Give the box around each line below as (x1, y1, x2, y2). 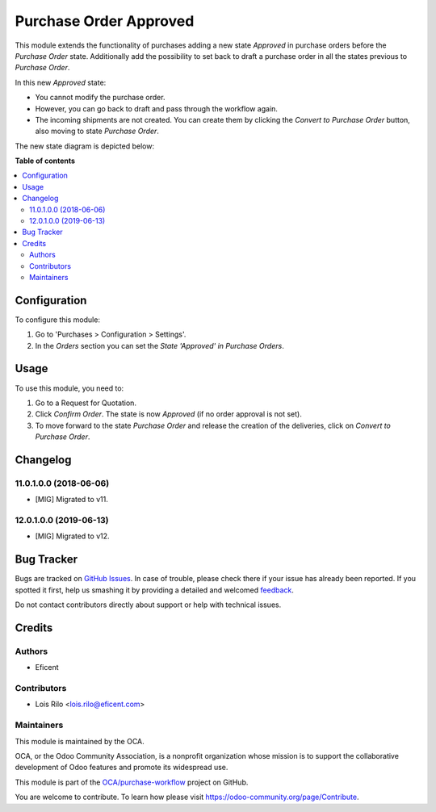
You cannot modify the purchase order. (35, 93, 166, 103)
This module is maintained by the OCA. (15, 736, 145, 746)
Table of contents (15, 156, 76, 165)
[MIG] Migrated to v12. (35, 531, 110, 541)
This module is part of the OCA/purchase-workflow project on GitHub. (15, 777, 249, 787)
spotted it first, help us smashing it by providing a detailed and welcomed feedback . (15, 585, 295, 595)
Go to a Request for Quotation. (35, 398, 137, 408)
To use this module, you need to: (15, 383, 124, 393)
